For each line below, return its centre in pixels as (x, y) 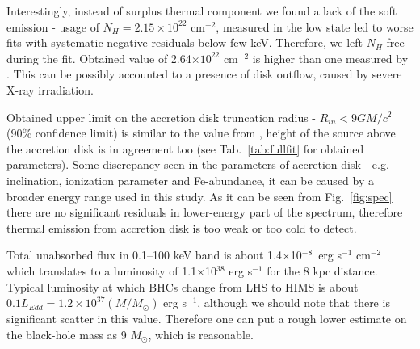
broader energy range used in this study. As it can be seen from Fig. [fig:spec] (199, 196)
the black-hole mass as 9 (67, 334)
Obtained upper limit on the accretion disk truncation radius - (162, 117)
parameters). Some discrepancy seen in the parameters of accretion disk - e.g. (198, 164)
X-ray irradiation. (50, 89)
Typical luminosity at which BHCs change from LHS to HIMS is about (183, 286)
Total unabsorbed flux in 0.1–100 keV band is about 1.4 (144, 255)
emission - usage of (53, 26)
